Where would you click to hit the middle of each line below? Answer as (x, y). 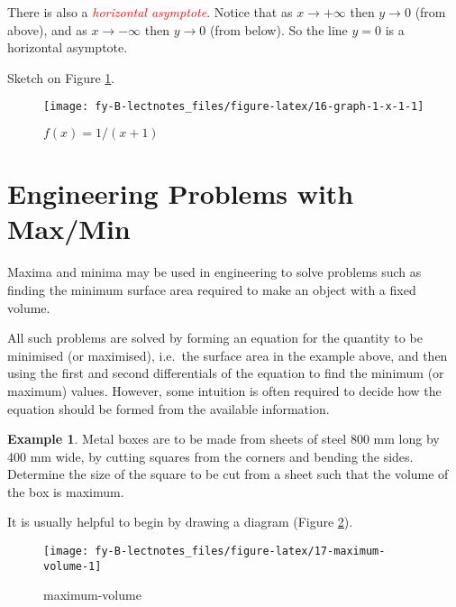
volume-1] (73, 566)
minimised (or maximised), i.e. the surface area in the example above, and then (228, 355)
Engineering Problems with (181, 193)
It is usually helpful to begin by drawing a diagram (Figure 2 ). (180, 522)
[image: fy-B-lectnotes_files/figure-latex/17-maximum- (214, 552)
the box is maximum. (66, 491)
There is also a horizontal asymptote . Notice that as (150, 12)
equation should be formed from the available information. (169, 408)
